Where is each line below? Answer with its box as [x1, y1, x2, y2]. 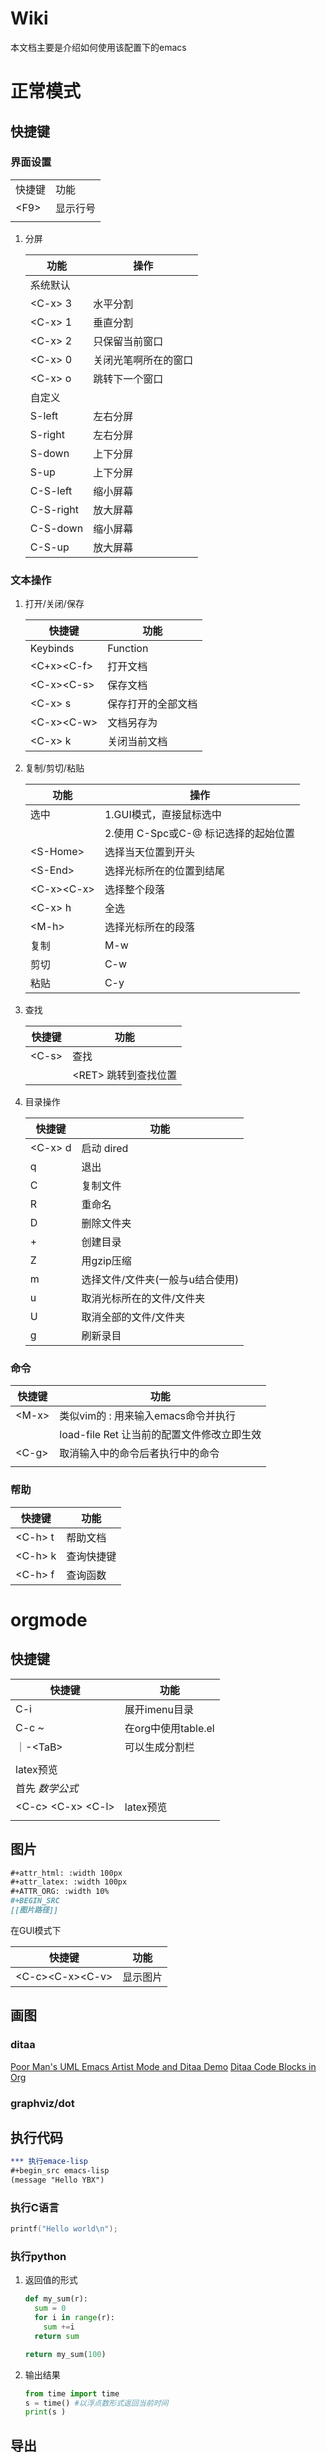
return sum [34, 2331, 80, 2341]
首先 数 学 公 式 [15, 1781, 79, 1795]
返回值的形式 [24, 2274, 78, 2286]
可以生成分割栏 [124, 1740, 195, 1754]
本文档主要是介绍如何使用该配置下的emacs [10, 41, 187, 53]
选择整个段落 [104, 883, 165, 897]
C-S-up [29, 540, 70, 554]
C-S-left [29, 483, 73, 497]
